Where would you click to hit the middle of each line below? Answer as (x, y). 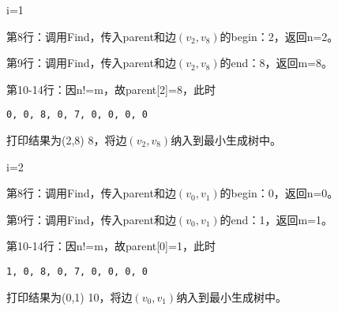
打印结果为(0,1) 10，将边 (69, 296)
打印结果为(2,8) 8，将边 (67, 140)
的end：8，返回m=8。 (276, 63)
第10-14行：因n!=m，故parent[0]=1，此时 (111, 246)
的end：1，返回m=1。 (276, 219)
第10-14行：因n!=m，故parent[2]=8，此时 (111, 89)
